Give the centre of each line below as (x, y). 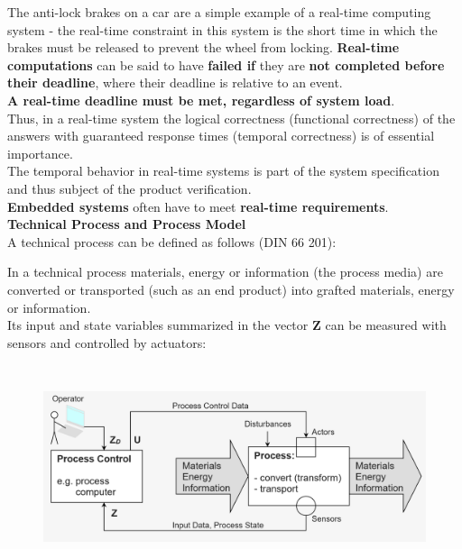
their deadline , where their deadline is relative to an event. (175, 82)
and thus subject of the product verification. (129, 188)
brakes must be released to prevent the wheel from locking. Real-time (203, 47)
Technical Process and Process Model (127, 224)
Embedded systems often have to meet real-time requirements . (198, 206)
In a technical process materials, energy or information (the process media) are (225, 272)
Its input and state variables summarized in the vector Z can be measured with (227, 325)
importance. (40, 153)
